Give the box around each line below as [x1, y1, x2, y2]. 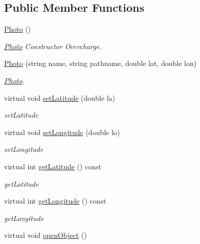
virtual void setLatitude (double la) [4, 92, 115, 103]
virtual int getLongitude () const [4, 195, 106, 206]
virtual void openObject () [4, 230, 87, 240]
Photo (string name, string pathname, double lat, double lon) [4, 58, 197, 69]
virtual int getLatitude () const [4, 161, 102, 171]
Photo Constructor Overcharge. [4, 40, 102, 51]
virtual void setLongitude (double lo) [4, 126, 120, 137]
